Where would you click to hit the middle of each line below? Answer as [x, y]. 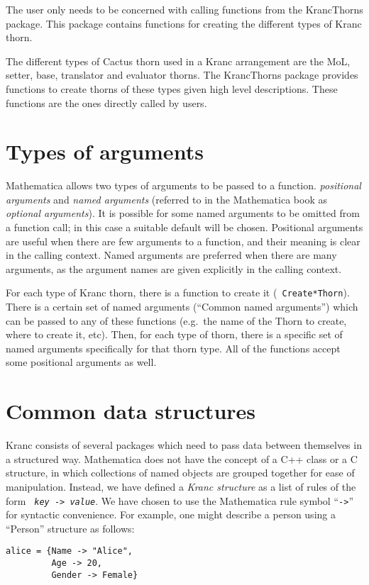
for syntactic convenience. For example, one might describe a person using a [171, 514]
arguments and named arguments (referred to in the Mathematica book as [166, 199]
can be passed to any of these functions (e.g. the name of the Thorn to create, [176, 320]
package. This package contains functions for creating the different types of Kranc [184, 23]
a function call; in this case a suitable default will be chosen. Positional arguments [184, 227]
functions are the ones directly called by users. [106, 102]
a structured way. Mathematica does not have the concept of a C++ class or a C [182, 458]
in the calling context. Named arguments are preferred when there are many [171, 255]
